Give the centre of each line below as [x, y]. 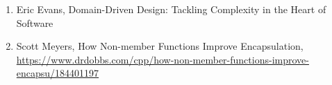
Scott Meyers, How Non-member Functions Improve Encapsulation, [160, 46]
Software [35, 22]
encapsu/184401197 [58, 73]
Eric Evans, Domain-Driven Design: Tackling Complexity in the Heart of [171, 9]
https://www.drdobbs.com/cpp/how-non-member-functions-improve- [163, 59]
